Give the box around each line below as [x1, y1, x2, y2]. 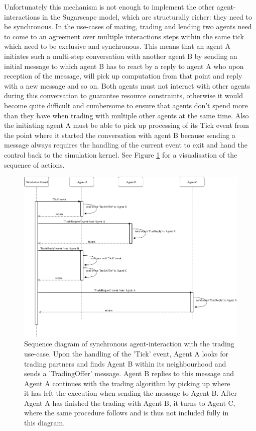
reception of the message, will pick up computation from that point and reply [4, 70, 242, 81]
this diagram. [24, 417, 65, 428]
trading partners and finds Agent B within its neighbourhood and [24, 358, 226, 369]
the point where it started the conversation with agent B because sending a [4, 129, 236, 140]
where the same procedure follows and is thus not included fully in [24, 407, 229, 418]
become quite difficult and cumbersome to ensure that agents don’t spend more [4, 100, 248, 110]
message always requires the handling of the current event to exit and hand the [4, 139, 248, 150]
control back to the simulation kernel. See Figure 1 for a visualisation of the [4, 149, 237, 160]
